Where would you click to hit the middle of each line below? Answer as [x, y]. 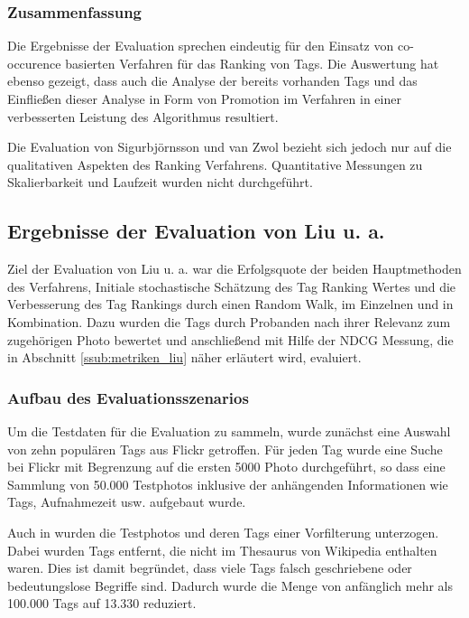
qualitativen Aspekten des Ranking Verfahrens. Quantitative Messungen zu [215, 164]
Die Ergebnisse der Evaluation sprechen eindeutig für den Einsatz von [201, 46]
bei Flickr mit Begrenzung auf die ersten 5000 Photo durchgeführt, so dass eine [226, 467]
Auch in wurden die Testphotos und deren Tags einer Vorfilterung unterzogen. [223, 532]
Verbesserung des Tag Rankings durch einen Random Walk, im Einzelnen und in [230, 304]
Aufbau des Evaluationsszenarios [128, 397]
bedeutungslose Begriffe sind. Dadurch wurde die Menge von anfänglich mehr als [230, 585]
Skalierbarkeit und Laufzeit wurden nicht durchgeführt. [160, 182]
